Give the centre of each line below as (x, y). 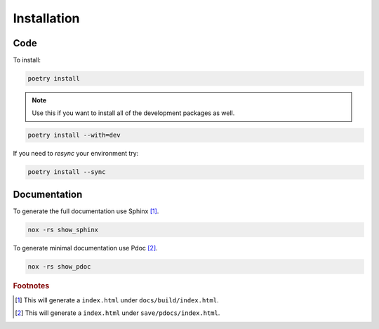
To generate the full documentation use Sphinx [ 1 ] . (86, 211)
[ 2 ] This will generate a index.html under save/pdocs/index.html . (118, 313)
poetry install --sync (67, 172)
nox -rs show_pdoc (59, 266)
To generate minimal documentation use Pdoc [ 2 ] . (85, 248)
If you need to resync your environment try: (76, 154)
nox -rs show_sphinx (63, 229)
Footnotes (31, 286)
